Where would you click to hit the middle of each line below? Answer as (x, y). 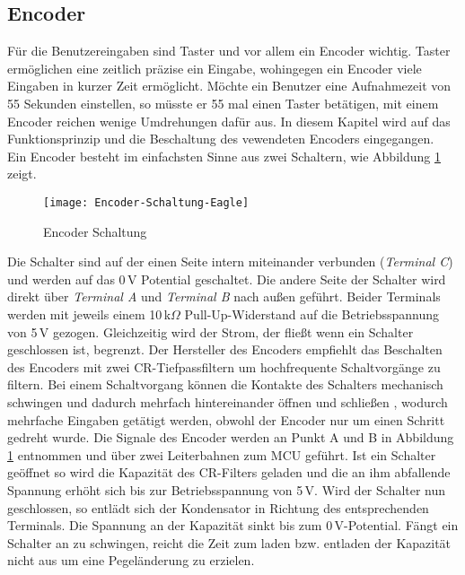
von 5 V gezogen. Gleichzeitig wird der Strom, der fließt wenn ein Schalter (211, 331)
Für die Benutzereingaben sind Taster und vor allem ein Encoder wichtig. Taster (229, 51)
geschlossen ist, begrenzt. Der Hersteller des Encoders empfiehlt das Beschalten (225, 349)
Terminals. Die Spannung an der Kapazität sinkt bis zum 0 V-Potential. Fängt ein (233, 525)
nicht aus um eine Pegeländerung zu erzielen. (131, 560)
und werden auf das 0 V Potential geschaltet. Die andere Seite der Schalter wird (227, 279)
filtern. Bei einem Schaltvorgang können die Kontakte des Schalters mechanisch (225, 384)
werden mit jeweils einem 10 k (89, 314)
